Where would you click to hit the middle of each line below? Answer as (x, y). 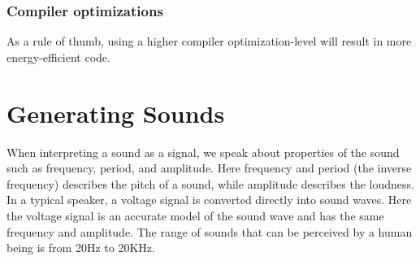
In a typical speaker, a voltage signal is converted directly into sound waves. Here (209, 200)
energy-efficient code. (58, 57)
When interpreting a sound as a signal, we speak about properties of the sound (203, 152)
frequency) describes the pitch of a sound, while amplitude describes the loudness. (210, 183)
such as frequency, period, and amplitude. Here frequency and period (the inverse (209, 168)
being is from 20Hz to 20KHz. (81, 248)
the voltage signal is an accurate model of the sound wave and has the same (195, 215)
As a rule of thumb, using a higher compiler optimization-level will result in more (209, 41)
